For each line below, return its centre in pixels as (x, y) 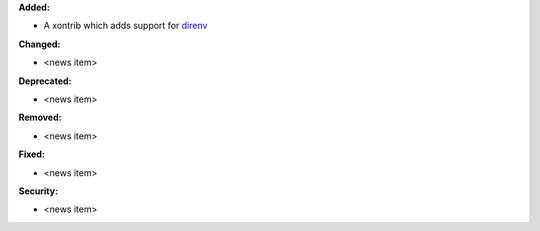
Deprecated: (45, 81)
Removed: (40, 117)
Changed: (39, 44)
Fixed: (31, 154)
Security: (38, 191)
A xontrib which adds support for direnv (125, 26)
